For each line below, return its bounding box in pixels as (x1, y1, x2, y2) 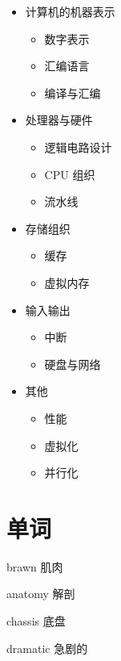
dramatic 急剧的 (6, 639, 88, 656)
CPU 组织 (44, 165, 95, 182)
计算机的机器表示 (25, 3, 115, 19)
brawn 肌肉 (6, 558, 63, 575)
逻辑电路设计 (44, 138, 112, 155)
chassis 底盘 (6, 613, 66, 629)
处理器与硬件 (25, 111, 93, 128)
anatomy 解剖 (6, 585, 75, 602)
